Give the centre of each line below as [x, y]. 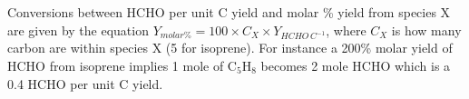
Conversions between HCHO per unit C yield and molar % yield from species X [229, 12]
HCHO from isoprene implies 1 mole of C [122, 65]
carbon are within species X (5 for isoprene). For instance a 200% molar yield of [230, 48]
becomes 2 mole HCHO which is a [356, 65]
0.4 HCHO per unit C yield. [85, 83]
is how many [426, 30]
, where [346, 30]
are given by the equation [78, 30]
